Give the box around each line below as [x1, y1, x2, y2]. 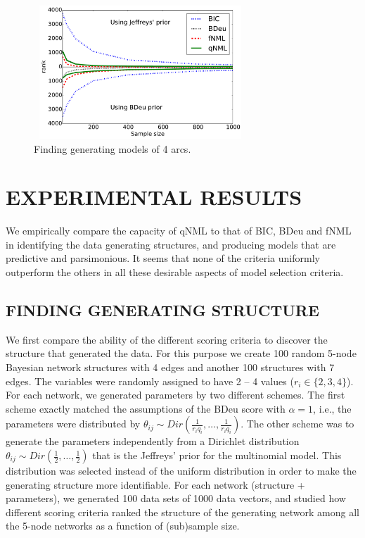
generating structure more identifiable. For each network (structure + [6, 477, 305, 492]
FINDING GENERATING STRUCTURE [6, 299, 319, 321]
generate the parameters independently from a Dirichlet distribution [6, 434, 300, 449]
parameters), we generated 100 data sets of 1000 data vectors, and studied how [6, 491, 346, 506]
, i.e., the [313, 401, 352, 415]
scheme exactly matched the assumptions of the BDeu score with [6, 401, 286, 415]
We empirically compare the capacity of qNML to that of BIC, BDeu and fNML [6, 223, 352, 238]
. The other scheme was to [241, 416, 354, 431]
